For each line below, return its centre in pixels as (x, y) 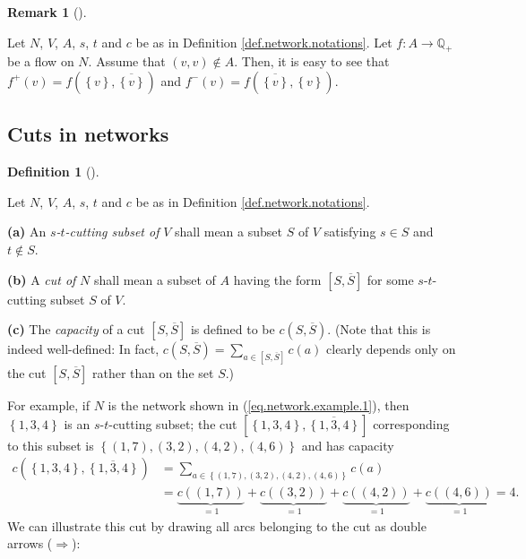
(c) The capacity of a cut (76, 329)
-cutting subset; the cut (173, 423)
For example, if (49, 405)
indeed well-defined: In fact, (83, 349)
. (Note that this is (379, 329)
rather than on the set (153, 373)
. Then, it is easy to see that (312, 61)
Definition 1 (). (53, 172)
